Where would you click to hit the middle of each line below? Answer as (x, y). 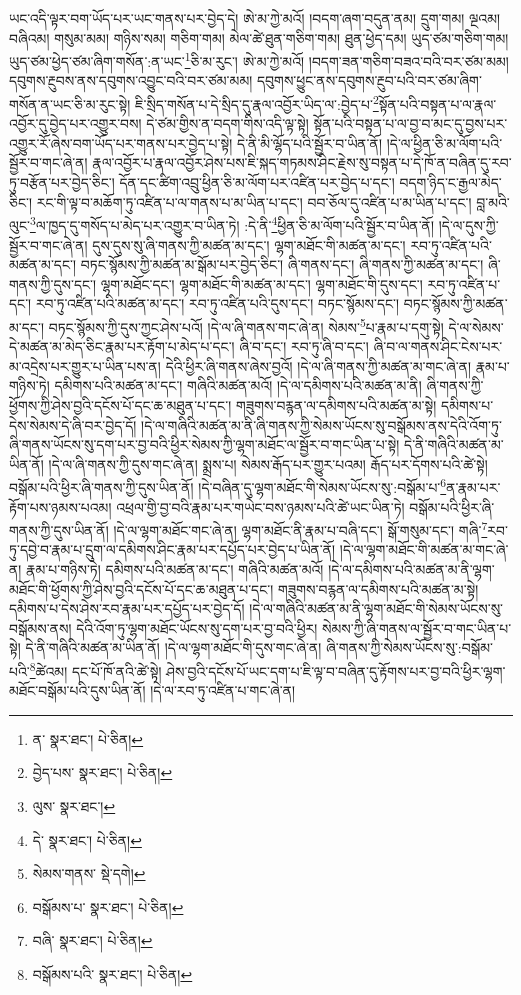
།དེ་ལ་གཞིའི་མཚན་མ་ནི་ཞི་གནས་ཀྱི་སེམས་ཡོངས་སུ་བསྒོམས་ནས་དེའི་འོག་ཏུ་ (321, 424)
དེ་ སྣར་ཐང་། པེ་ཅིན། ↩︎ (87, 839)
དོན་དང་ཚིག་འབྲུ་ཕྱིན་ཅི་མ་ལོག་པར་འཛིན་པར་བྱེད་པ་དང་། (257, 182)
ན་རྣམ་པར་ (473, 486)
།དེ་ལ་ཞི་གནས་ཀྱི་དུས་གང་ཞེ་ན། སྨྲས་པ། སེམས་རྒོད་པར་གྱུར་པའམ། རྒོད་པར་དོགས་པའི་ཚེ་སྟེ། (268, 463)
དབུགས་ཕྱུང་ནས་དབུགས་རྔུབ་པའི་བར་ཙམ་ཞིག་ (369, 80)
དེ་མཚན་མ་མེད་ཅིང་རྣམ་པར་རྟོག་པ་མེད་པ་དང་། (122, 346)
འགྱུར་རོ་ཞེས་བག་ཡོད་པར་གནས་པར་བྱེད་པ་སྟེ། (121, 142)
